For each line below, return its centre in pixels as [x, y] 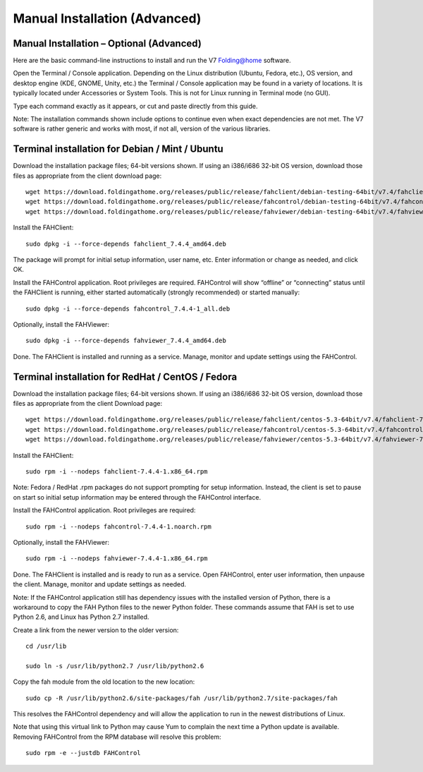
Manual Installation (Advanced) [107, 18]
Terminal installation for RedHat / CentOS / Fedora [125, 376]
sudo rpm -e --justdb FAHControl [83, 753]
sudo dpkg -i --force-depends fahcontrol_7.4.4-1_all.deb [128, 308]
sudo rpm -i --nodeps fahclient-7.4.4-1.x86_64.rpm [117, 472]
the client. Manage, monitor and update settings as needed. [100, 584]
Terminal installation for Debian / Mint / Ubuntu [118, 149]
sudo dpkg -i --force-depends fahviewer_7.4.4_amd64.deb [126, 341]
